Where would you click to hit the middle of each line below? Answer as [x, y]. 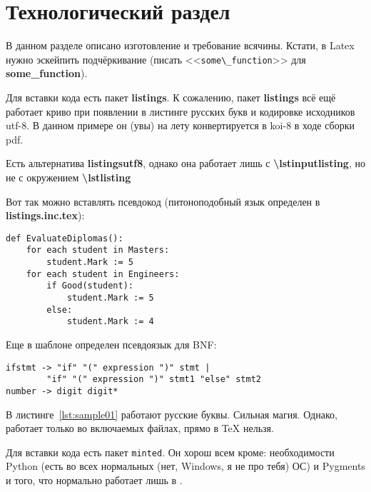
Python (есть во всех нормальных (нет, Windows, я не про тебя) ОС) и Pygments [185, 466]
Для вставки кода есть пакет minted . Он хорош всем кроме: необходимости [170, 452]
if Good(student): [90, 286]
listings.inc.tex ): [45, 215]
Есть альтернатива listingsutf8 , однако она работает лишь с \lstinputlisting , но [185, 163]
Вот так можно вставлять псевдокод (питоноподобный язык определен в [163, 201]
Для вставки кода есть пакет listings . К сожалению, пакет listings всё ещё [171, 97]
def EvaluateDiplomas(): [65, 238]
